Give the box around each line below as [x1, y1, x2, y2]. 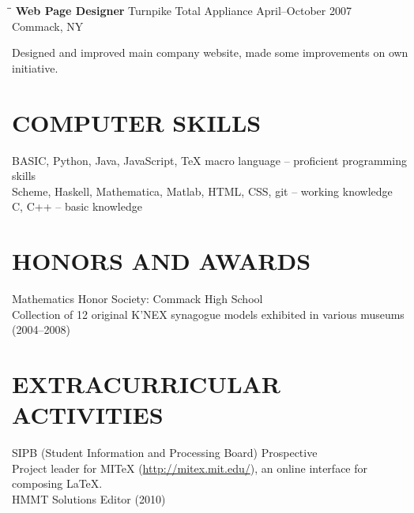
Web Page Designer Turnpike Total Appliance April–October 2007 [15, 2, 352, 18]
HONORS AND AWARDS [12, 245, 311, 277]
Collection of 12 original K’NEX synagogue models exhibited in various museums [12, 305, 405, 322]
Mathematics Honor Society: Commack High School [12, 290, 263, 306]
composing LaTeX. [12, 475, 103, 492]
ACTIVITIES [12, 399, 164, 431]
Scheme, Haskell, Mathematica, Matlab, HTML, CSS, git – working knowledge [12, 182, 393, 199]
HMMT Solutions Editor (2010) [12, 490, 166, 507]
